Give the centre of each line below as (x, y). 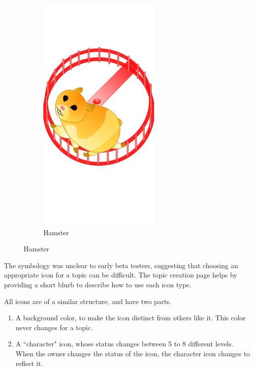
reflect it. (29, 363)
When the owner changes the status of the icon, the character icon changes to (133, 353)
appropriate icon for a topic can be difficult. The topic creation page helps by (121, 275)
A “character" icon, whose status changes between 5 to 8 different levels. (125, 344)
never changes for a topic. (54, 327)
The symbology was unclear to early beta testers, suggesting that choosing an (121, 265)
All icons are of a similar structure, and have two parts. (88, 301)
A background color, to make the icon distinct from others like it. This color (130, 318)
